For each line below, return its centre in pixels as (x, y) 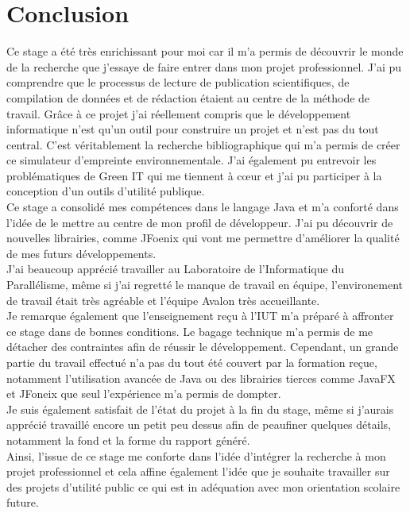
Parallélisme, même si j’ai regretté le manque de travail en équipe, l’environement (205, 285)
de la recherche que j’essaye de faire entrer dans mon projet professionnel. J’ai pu (204, 66)
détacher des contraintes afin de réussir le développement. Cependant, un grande (203, 347)
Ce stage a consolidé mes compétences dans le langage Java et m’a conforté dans (203, 207)
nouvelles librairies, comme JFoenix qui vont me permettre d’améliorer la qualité (203, 238)
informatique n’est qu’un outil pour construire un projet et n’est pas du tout (193, 129)
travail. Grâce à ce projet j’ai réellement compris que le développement (179, 113)
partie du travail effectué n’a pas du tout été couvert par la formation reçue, (192, 362)
